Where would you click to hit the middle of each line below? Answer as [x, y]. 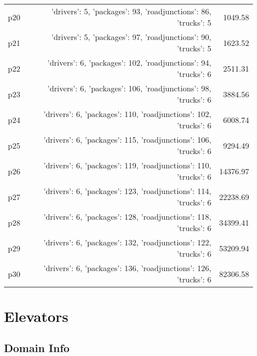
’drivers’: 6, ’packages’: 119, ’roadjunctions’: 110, [127, 165]
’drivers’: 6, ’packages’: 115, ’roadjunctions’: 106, [127, 139]
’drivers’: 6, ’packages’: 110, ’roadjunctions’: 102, [127, 114]
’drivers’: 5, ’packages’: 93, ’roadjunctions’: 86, [131, 11]
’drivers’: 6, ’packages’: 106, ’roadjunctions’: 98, [129, 88]
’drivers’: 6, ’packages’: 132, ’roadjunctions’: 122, [127, 242]
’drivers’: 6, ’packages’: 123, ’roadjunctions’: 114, [127, 191]
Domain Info [37, 347]
